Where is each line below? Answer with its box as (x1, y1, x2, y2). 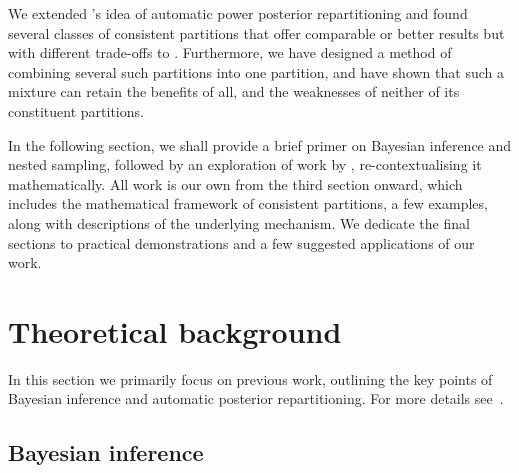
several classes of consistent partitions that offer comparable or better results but (8, 22, 505, 43)
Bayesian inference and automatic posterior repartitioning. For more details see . (8, 388, 504, 409)
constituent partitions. (8, 100, 144, 121)
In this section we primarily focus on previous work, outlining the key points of (8, 368, 493, 389)
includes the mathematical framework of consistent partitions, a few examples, (8, 193, 488, 214)
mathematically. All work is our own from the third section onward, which (8, 173, 463, 194)
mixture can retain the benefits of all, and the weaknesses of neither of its (8, 81, 460, 102)
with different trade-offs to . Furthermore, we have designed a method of (8, 42, 452, 63)
